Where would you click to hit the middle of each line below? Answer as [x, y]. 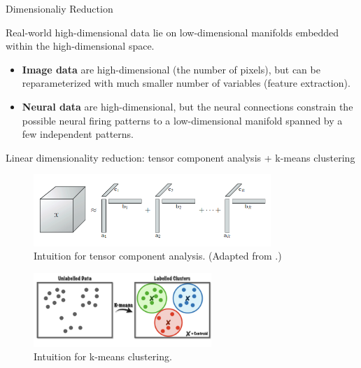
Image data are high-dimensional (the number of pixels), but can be [171, 69]
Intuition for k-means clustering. [103, 356]
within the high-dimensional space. [80, 46]
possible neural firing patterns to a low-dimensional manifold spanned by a [182, 120]
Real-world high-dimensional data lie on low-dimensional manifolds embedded [172, 32]
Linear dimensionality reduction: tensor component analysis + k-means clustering [180, 157]
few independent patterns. [78, 134]
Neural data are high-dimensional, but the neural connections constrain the [187, 106]
